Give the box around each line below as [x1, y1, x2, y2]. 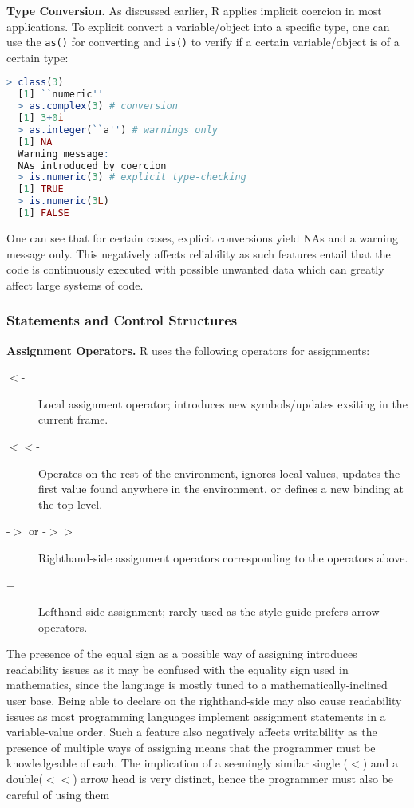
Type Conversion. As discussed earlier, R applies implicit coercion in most [6, 2, 382, 18]
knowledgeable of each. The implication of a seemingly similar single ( [6, 755, 349, 771]
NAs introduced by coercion [18, 160, 167, 171]
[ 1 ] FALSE [18, 207, 69, 219]
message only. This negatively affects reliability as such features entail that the [6, 245, 391, 262]
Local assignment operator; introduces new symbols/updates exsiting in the [38, 395, 408, 412]
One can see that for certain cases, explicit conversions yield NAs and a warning [6, 229, 398, 246]
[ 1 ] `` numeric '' [18, 89, 104, 101]
